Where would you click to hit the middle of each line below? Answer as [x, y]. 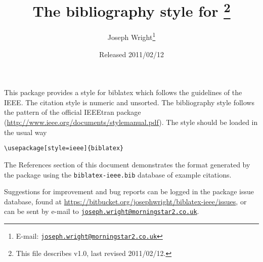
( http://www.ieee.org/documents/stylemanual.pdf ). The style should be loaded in [131, 122]
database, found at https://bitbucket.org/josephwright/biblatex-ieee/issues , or [125, 201]
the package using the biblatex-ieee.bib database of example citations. [118, 174]
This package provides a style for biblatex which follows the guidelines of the [123, 92]
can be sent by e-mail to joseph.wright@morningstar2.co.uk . [102, 211]
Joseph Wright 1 [131, 36]
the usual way [26, 132]
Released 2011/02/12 [131, 54]
